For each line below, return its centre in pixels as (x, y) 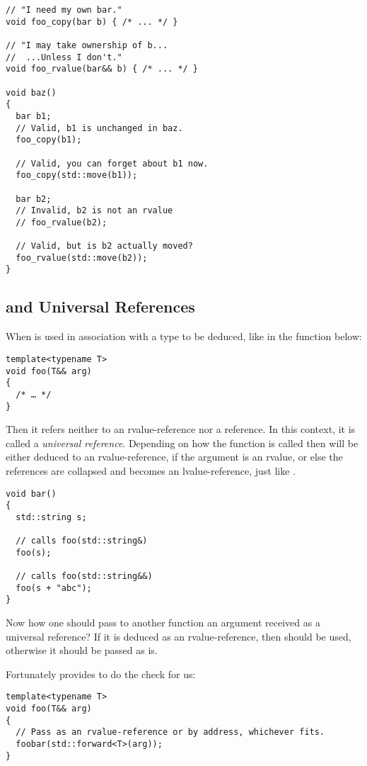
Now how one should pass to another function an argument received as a (163, 623)
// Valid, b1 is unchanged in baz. (99, 128)
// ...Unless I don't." (64, 57)
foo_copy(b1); (49, 140)
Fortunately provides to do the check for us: (101, 674)
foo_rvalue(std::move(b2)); (82, 258)
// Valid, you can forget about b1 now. (112, 163)
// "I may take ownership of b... (87, 45)
